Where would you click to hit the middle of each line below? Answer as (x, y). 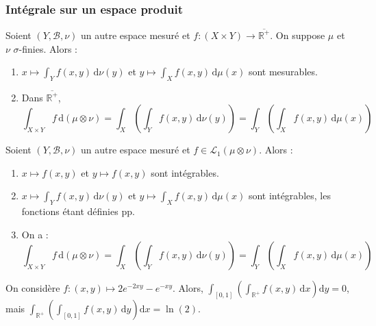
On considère (33, 288)
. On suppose (298, 35)
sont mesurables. (283, 72)
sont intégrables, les (289, 196)
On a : (35, 234)
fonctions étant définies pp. (78, 211)
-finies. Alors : (48, 48)
